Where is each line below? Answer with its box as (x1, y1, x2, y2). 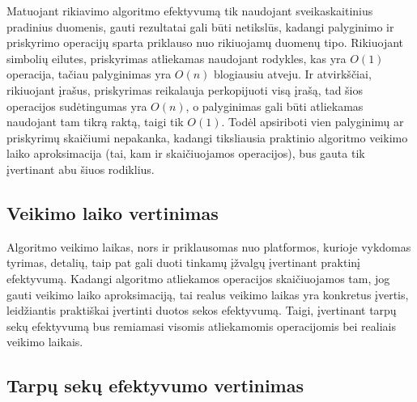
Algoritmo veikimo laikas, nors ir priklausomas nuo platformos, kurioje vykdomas (6, 238, 411, 255)
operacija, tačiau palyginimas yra (6, 66, 172, 83)
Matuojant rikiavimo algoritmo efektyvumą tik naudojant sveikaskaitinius (6, 2, 373, 19)
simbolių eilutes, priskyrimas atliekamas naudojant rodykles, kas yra (6, 49, 347, 66)
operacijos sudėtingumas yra (6, 97, 147, 114)
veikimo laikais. (6, 333, 83, 350)
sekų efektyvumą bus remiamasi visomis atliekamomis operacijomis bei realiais (6, 317, 396, 334)
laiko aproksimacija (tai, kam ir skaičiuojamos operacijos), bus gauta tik (6, 145, 365, 162)
